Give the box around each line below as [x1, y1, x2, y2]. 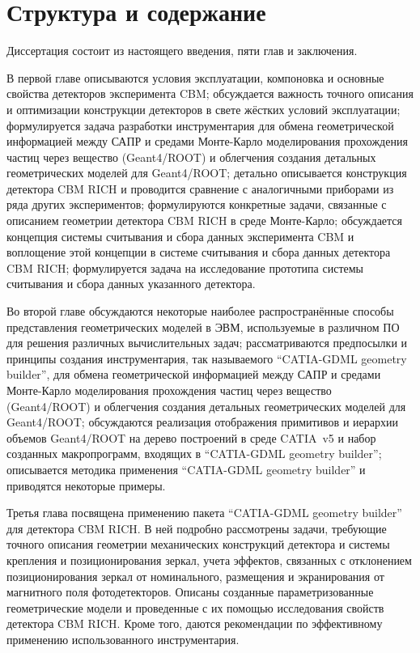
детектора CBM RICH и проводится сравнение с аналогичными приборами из [6, 180, 394, 197]
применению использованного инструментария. [6, 630, 240, 647]
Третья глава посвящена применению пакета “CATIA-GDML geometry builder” [6, 504, 402, 521]
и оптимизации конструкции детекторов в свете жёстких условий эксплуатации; [6, 100, 401, 117]
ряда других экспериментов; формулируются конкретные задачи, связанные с [6, 196, 387, 213]
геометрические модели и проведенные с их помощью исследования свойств [6, 599, 384, 616]
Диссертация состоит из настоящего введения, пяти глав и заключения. [6, 42, 358, 59]
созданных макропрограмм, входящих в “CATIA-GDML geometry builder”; [6, 445, 382, 462]
